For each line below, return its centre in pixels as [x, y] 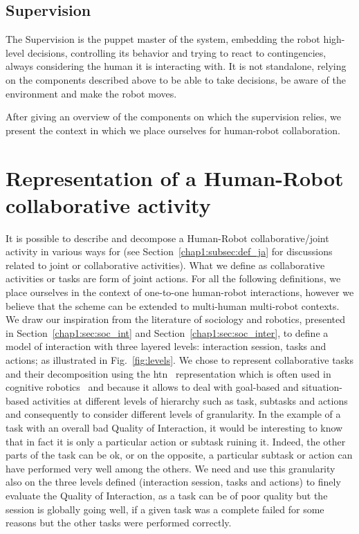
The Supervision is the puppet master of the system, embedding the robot [163, 39]
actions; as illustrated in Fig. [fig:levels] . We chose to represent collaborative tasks [180, 360]
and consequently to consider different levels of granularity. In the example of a [173, 414]
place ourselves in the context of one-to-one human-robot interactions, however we [180, 292]
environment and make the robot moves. [91, 93]
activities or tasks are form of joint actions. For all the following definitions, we [173, 278]
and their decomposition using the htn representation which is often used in [168, 373]
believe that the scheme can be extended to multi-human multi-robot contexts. [173, 305]
